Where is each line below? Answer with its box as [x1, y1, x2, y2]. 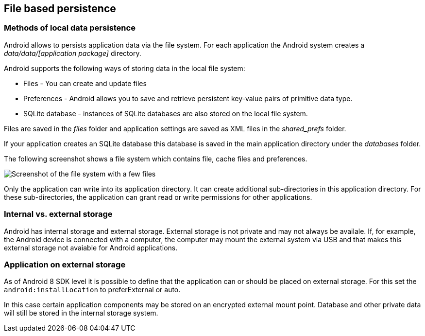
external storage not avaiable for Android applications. [4, 243, 178, 252]
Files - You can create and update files [23, 79, 147, 88]
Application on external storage [4, 259, 126, 269]
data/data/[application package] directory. [4, 49, 141, 57]
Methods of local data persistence [4, 23, 136, 33]
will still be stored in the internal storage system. [4, 309, 158, 318]
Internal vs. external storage [4, 209, 113, 219]
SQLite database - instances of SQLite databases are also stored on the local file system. [23, 109, 308, 118]
